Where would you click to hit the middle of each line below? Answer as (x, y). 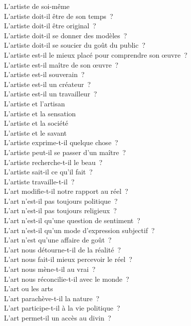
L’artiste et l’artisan (35, 103)
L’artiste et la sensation (40, 113)
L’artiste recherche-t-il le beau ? (53, 162)
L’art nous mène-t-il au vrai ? (50, 269)
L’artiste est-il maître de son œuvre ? (61, 64)
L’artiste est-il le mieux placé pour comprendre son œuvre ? (96, 54)
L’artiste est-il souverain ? (44, 74)
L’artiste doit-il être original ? (50, 26)
